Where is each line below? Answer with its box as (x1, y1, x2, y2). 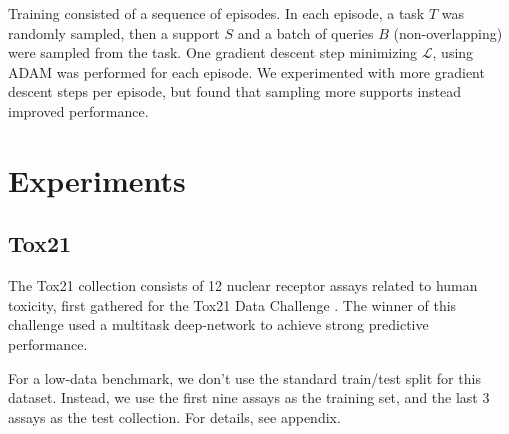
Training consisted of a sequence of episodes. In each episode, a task (8, 3, 425, 23)
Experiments (8, 159, 186, 200)
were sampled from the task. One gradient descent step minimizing (8, 42, 418, 63)
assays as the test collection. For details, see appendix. (8, 406, 341, 427)
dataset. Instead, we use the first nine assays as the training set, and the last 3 (8, 387, 490, 408)
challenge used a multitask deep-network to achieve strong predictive (8, 314, 429, 335)
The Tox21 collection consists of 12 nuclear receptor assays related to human (8, 275, 478, 296)
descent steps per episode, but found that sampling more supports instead (8, 81, 462, 102)
